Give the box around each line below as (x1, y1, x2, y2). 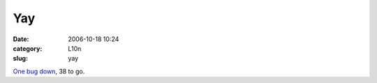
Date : (13, 35, 29, 43)
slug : (13, 54, 28, 63)
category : (13, 44, 43, 52)
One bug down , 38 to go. (13, 67, 85, 75)
